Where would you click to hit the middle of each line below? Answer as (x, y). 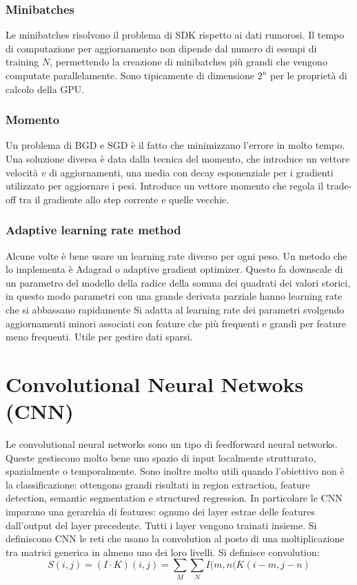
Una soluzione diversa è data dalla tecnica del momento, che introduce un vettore (178, 158)
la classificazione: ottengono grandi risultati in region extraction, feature (158, 484)
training (22, 62)
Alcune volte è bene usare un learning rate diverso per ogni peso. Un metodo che (176, 255)
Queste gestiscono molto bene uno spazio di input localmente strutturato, (161, 457)
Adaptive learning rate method (93, 230)
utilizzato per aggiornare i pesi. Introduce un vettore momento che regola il (165, 186)
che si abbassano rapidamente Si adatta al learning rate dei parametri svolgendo (175, 309)
